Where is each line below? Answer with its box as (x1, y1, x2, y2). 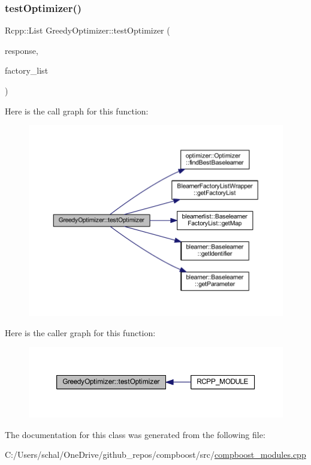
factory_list (5, 64, 49, 77)
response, (5, 44, 38, 56)
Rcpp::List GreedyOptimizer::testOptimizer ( (5, 24, 170, 37)
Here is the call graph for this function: (5, 104, 149, 117)
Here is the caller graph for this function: (5, 326, 156, 339)
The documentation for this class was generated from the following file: (5, 428, 265, 440)
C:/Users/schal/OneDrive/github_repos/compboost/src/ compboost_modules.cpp (5, 448, 306, 461)
